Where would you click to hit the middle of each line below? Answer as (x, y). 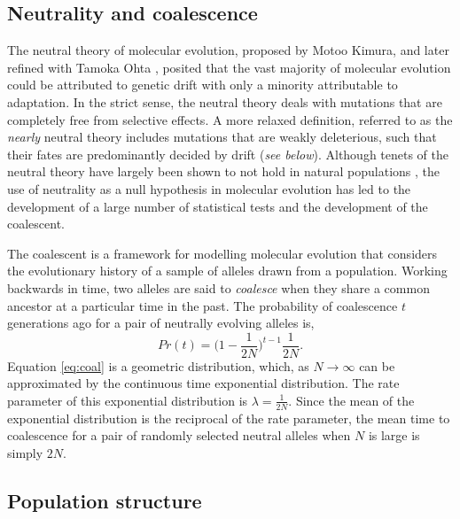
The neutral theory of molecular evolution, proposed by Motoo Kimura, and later (228, 50)
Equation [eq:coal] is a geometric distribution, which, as (158, 365)
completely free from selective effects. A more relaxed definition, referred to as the (230, 119)
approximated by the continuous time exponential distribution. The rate (203, 383)
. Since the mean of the (351, 400)
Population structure (105, 500)
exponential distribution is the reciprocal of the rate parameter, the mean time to (229, 418)
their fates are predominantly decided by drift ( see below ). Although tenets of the (228, 154)
